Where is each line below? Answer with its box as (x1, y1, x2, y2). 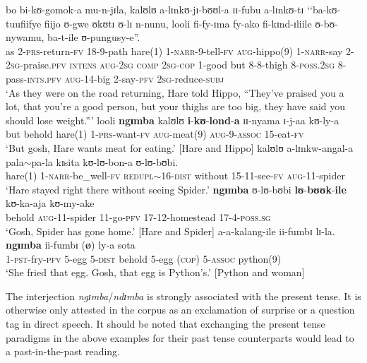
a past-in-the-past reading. (6, 344, 120, 359)
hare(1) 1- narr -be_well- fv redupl (6, 168, 154, 183)
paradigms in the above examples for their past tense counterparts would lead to (6, 330, 354, 345)
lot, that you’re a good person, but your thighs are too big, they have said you (6, 99, 346, 114)
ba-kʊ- (312, 2, 341, 16)
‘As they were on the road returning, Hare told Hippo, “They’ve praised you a (6, 85, 344, 100)
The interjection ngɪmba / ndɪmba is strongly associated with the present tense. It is (6, 288, 361, 303)
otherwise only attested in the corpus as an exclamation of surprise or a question (6, 302, 355, 317)
